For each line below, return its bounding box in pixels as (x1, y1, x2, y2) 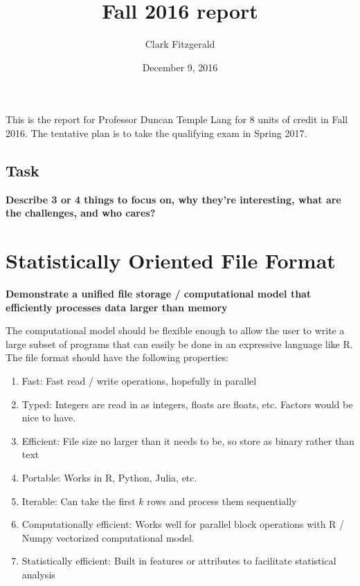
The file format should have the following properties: (6, 350, 228, 365)
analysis (21, 567, 55, 581)
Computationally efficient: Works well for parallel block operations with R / (21, 517, 345, 531)
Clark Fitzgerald (145, 37, 215, 51)
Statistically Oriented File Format (6, 246, 336, 275)
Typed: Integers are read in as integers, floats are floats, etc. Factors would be (21, 396, 353, 411)
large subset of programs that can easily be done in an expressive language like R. (6, 336, 353, 351)
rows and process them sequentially (147, 493, 297, 508)
